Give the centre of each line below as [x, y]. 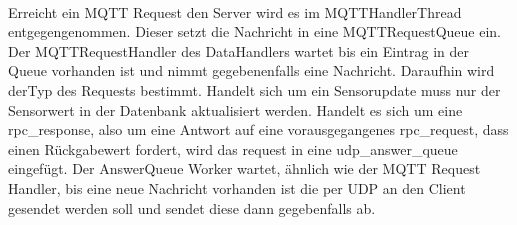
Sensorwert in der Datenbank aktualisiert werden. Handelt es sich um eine [235, 109]
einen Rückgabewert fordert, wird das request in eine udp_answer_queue [233, 148]
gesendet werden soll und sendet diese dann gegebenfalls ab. [192, 207]
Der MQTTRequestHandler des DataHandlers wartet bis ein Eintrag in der [238, 50]
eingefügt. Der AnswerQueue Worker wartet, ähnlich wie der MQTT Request [244, 168]
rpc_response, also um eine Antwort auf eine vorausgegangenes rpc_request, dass [258, 129]
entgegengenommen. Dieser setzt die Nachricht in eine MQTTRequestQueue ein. [254, 31]
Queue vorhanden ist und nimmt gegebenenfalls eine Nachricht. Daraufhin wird [251, 70]
